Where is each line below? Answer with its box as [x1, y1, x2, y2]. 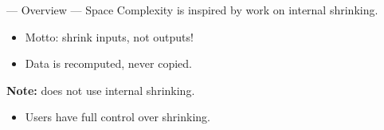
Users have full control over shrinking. [25, 108, 210, 125]
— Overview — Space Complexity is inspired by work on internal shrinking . [6, 2, 378, 18]
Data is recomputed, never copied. [25, 55, 192, 72]
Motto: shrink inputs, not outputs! [25, 28, 194, 45]
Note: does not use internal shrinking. [6, 81, 195, 98]
